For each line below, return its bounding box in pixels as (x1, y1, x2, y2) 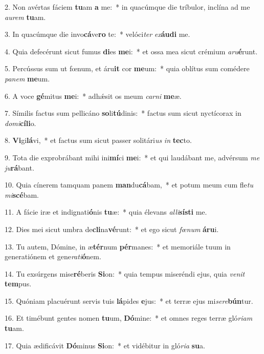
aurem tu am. (5, 11, 46, 22)
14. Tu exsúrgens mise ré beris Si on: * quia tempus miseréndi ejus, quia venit (5, 268, 245, 279)
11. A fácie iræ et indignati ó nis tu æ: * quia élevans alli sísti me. (5, 206, 207, 217)
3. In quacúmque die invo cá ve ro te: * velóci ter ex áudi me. (5, 29, 190, 39)
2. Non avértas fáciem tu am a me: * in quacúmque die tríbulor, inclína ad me (5, 2, 250, 12)
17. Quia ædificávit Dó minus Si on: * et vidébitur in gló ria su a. (5, 340, 205, 350)
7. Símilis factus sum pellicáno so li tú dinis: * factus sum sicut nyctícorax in (5, 108, 241, 118)
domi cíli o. (5, 117, 36, 128)
